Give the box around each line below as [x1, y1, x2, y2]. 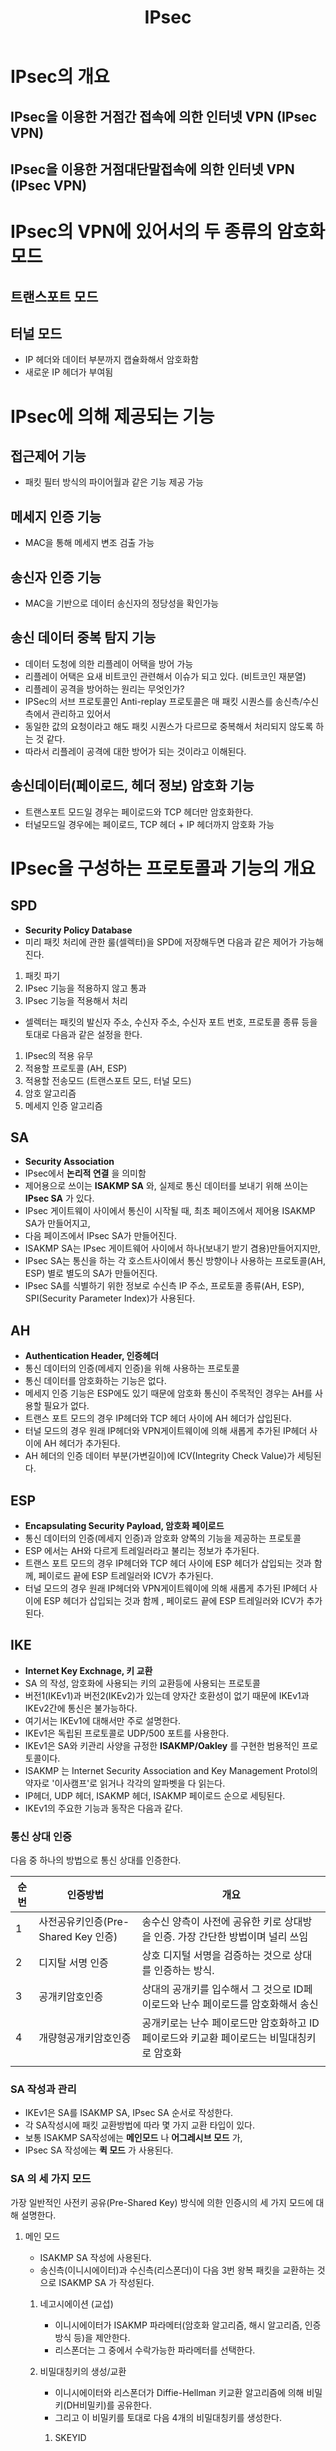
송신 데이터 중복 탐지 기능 [10, 629, 157, 646]
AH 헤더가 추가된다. [43, 1437, 121, 1450]
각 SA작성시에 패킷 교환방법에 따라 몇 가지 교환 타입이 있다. [24, 2119, 256, 2131]
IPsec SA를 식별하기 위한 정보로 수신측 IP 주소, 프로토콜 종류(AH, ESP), [24, 1280, 305, 1292]
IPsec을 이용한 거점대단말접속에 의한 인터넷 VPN [10, 161, 295, 178]
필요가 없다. [43, 1400, 90, 1412]
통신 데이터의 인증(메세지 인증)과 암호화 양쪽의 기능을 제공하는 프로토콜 [24, 1532, 302, 1545]
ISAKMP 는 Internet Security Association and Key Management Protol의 [24, 1764, 318, 1776]
